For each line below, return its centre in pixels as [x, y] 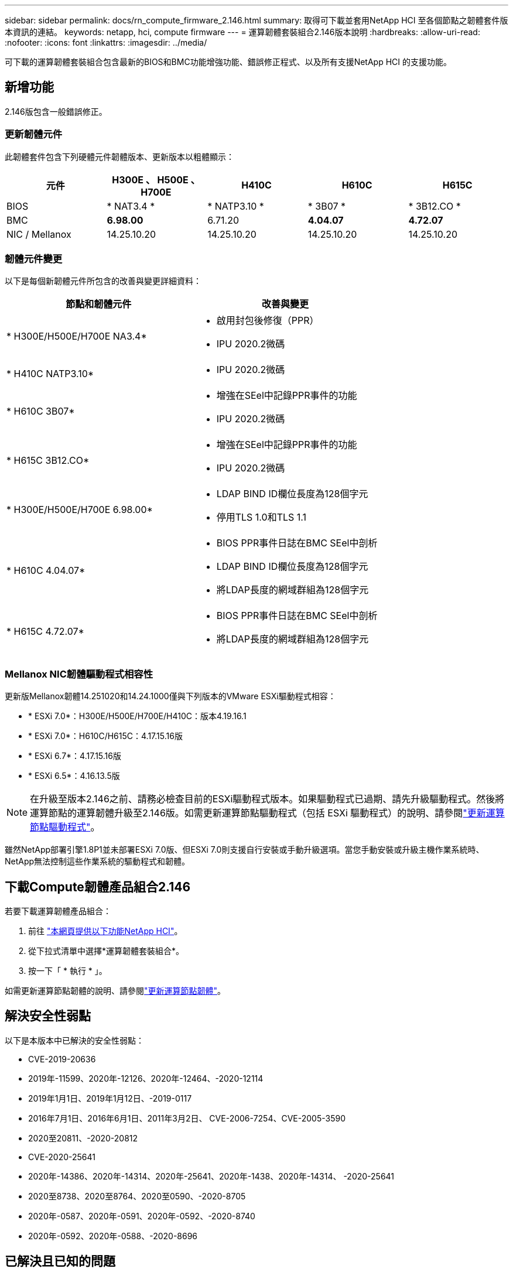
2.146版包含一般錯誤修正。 [56, 111]
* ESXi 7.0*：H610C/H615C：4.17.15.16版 [105, 736]
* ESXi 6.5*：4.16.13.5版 [74, 776]
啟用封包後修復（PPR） [268, 321]
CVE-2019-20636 [62, 1059]
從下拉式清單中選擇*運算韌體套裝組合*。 [106, 950]
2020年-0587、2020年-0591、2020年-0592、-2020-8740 [142, 1216]
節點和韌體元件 [99, 304]
